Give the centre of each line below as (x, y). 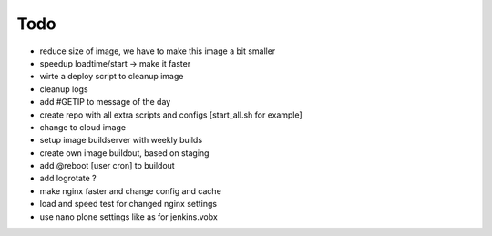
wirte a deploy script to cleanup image (112, 77)
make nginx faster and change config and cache (131, 190)
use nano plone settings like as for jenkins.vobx (128, 216)
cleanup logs (64, 89)
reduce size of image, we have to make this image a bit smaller (158, 51)
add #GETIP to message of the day (105, 102)
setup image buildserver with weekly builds (121, 140)
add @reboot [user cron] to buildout (107, 166)
